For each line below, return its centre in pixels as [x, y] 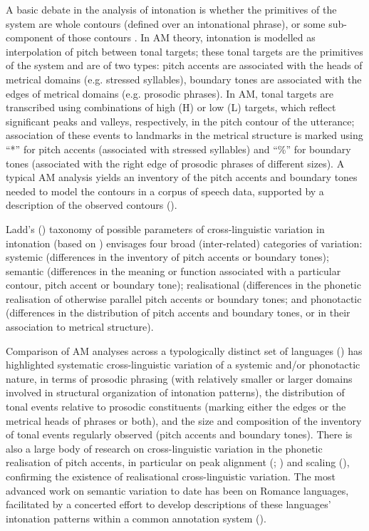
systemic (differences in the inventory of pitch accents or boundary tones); [167, 257]
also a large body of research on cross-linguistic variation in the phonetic [164, 448]
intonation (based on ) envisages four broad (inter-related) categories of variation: [184, 243]
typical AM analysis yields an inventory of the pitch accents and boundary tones [182, 177]
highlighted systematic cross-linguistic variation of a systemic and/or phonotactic [183, 365]
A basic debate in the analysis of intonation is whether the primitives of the [171, 9]
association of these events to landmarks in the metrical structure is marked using [184, 135]
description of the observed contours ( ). [92, 205]
